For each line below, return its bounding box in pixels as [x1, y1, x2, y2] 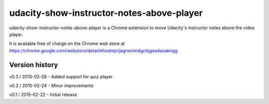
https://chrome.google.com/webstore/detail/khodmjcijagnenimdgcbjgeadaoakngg [9, 48, 178, 53]
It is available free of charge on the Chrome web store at [9, 41, 125, 47]
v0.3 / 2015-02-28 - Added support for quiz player [9, 73, 113, 79]
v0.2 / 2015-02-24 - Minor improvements [9, 83, 94, 89]
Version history [9, 60, 58, 69]
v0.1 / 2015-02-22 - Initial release [9, 92, 77, 98]
